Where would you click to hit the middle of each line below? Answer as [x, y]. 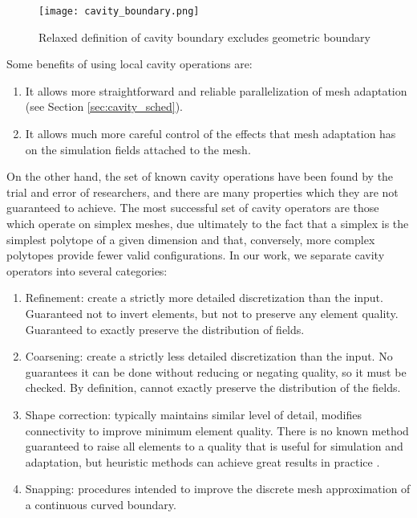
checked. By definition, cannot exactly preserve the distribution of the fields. [213, 387]
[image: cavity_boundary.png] [119, 11]
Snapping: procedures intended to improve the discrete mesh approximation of [218, 489]
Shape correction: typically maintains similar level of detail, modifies [193, 414]
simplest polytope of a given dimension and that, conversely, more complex [191, 239]
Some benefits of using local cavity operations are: [130, 64]
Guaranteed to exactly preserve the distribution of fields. [165, 329]
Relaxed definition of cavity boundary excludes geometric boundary [204, 37]
